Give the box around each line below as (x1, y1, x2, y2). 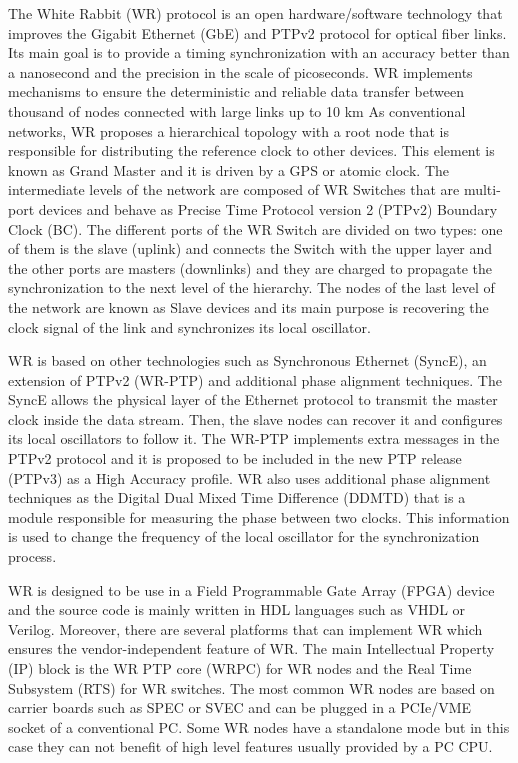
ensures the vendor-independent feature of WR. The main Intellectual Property (8, 638, 495, 659)
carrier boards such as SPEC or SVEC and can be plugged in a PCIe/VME (8, 697, 472, 718)
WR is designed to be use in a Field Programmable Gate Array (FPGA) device (8, 579, 495, 600)
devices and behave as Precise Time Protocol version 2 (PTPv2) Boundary (38, 198, 498, 219)
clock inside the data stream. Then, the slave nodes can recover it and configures (8, 408, 503, 429)
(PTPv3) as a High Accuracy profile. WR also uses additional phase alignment (8, 467, 491, 488)
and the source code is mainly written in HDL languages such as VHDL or (8, 599, 466, 620)
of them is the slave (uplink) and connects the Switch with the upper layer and (8, 238, 493, 259)
